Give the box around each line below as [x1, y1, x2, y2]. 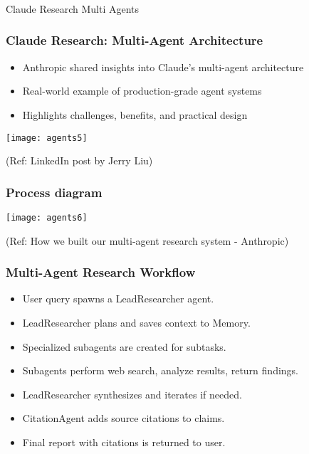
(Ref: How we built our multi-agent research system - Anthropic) [6, 233, 289, 248]
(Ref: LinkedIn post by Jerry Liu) [6, 153, 153, 168]
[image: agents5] [6, 132, 88, 143]
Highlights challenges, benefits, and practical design [22, 107, 248, 122]
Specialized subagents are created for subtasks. [22, 339, 226, 354]
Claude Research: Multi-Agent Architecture [6, 31, 263, 49]
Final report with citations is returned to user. [22, 435, 226, 450]
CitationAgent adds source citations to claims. [22, 411, 225, 426]
